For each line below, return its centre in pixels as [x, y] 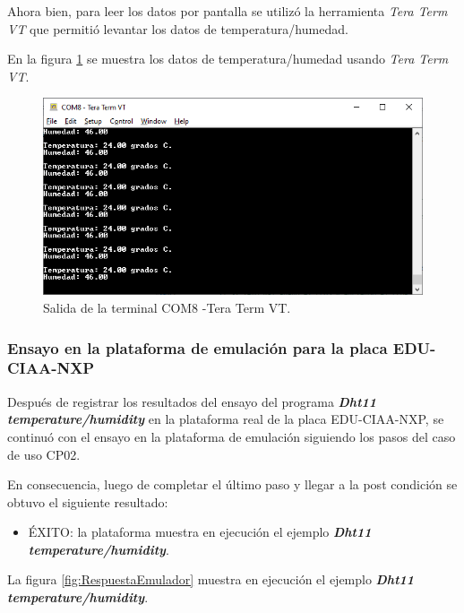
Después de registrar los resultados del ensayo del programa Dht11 [192, 401]
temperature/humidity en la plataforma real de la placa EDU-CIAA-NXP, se [226, 419]
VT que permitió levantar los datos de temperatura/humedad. [178, 28]
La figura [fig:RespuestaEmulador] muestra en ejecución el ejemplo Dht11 [211, 579]
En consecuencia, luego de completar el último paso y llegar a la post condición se [232, 484]
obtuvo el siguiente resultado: [88, 501]
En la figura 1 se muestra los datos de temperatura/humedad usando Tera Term [228, 59]
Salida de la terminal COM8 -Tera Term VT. [167, 307]
